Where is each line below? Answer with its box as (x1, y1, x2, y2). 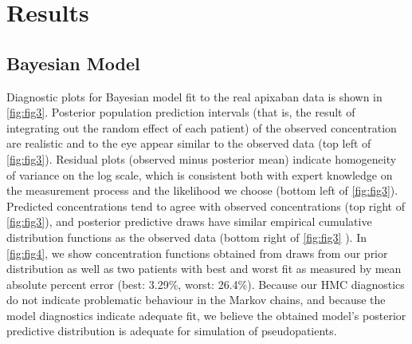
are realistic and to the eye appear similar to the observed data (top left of (6, 135, 371, 152)
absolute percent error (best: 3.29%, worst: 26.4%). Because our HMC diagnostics (6, 275, 405, 292)
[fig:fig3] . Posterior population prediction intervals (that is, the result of (6, 104, 355, 121)
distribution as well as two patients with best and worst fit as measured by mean (6, 260, 402, 277)
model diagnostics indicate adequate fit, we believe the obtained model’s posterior (6, 306, 406, 323)
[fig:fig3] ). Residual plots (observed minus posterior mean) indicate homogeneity (6, 150, 397, 167)
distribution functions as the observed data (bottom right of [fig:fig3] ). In (6, 228, 367, 245)
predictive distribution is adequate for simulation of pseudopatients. (6, 322, 337, 339)
